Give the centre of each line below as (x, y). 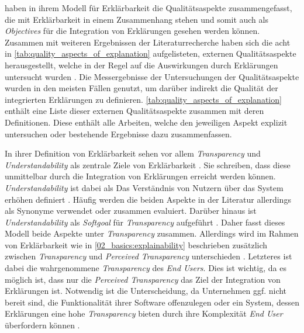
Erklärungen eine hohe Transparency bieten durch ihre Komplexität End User (144, 313)
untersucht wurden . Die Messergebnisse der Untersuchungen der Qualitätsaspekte (152, 76)
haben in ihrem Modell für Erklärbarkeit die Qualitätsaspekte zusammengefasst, (148, 8)
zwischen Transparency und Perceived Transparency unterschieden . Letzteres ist (148, 256)
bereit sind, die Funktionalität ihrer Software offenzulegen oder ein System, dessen (152, 302)
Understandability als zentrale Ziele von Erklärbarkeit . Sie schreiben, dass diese (148, 164)
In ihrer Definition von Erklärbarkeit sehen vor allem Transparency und (133, 153)
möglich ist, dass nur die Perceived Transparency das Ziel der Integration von (143, 279)
